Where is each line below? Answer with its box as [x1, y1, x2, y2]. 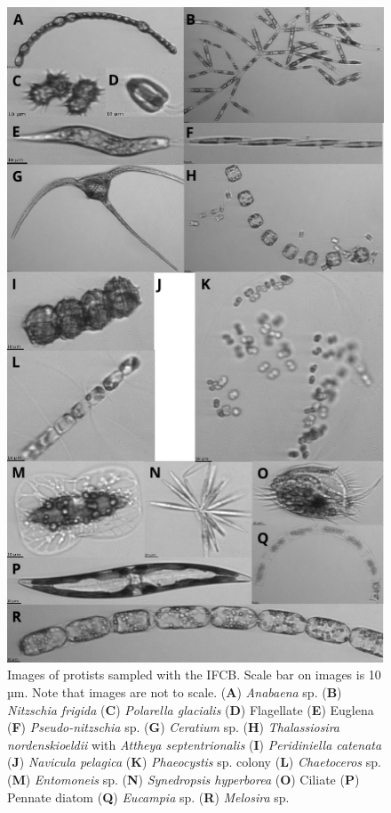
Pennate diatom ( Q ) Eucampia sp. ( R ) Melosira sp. [7, 787, 290, 806]
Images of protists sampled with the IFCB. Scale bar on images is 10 [7, 665, 381, 684]
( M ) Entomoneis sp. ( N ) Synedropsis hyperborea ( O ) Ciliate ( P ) [7, 770, 360, 788]
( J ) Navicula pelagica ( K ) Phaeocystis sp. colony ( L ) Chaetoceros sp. [7, 752, 381, 771]
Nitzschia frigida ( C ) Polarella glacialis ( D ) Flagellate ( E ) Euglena [7, 700, 374, 719]
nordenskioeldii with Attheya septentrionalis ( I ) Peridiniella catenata [7, 735, 382, 753]
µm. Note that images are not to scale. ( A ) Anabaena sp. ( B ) [7, 683, 342, 702]
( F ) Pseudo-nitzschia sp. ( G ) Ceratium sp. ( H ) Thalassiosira [7, 718, 340, 736]
